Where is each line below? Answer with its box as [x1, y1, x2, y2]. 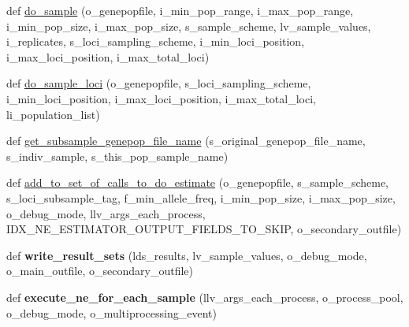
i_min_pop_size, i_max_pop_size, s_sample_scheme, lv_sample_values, [6, 17, 371, 34]
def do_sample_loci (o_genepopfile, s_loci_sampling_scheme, [6, 75, 311, 91]
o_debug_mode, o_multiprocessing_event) [6, 304, 217, 321]
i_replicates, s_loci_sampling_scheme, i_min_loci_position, [6, 33, 305, 50]
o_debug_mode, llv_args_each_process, [6, 205, 206, 221]
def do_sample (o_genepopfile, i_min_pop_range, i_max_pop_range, [6, 2, 354, 18]
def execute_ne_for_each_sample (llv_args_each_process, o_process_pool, [6, 288, 403, 305]
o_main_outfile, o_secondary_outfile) [6, 262, 193, 279]
